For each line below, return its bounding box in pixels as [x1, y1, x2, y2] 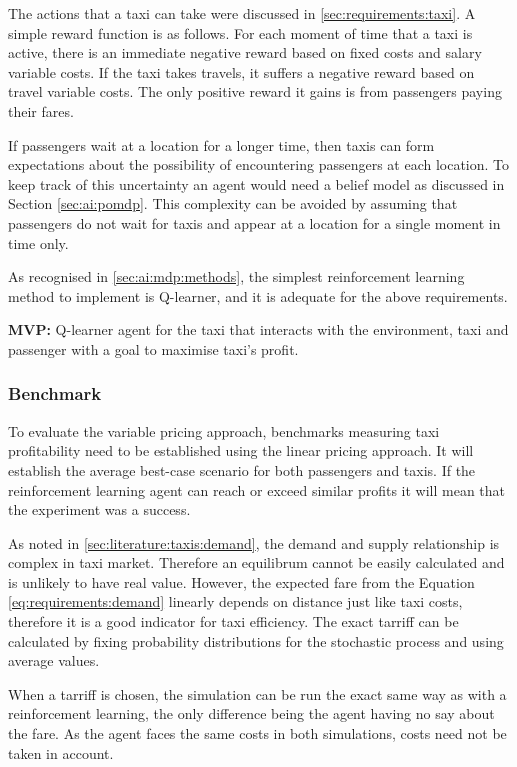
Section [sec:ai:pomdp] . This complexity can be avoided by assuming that [8, 193, 458, 214]
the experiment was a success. [8, 499, 191, 520]
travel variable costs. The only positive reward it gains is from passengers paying [8, 81, 502, 102]
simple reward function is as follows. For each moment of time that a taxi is [8, 22, 473, 43]
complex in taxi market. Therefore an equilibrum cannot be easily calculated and [8, 552, 505, 573]
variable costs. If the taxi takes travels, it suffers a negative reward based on [8, 61, 475, 82]
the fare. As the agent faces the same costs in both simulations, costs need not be [8, 723, 507, 744]
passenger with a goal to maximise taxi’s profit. [8, 338, 299, 359]
